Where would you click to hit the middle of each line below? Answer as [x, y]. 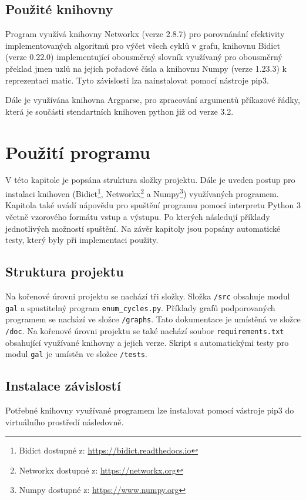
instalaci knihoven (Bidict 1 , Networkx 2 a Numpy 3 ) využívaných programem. [142, 193]
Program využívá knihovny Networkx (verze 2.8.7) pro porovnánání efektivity [145, 34]
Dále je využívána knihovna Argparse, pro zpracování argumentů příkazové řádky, [153, 100]
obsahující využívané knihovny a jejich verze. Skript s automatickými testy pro [147, 342]
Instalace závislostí [63, 386]
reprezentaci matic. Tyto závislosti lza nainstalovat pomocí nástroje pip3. [137, 80]
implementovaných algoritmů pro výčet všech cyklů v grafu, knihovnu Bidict [143, 45]
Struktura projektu [65, 271]
